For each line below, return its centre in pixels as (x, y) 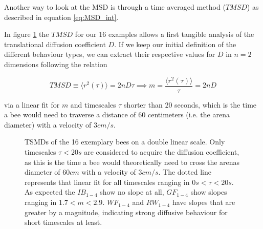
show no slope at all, (132, 192)
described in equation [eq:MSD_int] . (61, 17)
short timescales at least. (63, 222)
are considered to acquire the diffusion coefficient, (162, 152)
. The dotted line (185, 172)
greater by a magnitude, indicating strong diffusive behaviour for (126, 212)
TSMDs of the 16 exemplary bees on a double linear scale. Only (125, 142)
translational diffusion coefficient (55, 44)
